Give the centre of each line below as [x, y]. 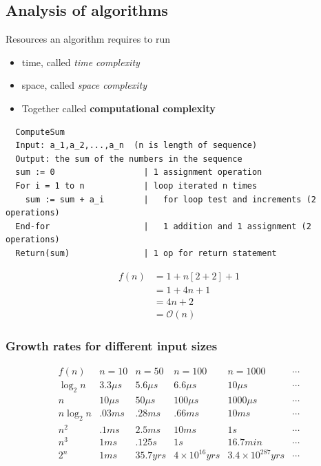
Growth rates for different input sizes [112, 345]
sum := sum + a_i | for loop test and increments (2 [171, 199]
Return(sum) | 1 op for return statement [146, 253]
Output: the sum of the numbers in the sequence [129, 159]
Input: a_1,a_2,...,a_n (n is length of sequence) [136, 146]
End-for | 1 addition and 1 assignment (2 [163, 226]
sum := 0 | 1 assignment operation [139, 172]
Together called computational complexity [118, 108]
